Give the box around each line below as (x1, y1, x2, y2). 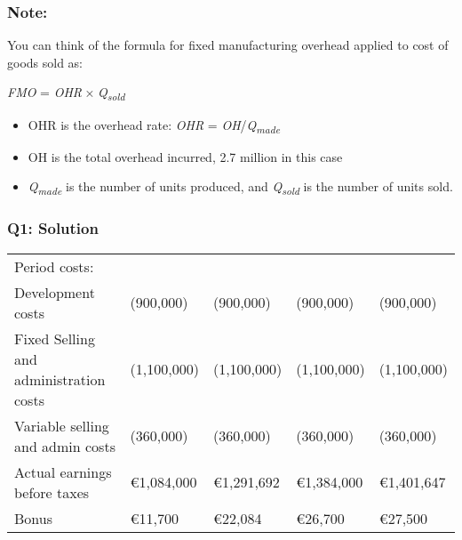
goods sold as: (7, 52, 84, 71)
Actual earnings (14, 461, 112, 482)
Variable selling (14, 415, 109, 436)
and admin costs (14, 435, 115, 456)
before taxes (14, 481, 90, 503)
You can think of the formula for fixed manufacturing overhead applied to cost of (7, 36, 449, 54)
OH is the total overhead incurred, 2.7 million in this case (28, 147, 343, 165)
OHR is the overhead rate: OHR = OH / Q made (28, 115, 281, 136)
